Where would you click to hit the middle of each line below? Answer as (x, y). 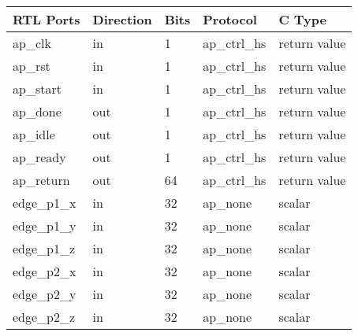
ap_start (37, 89)
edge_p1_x (45, 203)
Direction (122, 19)
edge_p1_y (45, 225)
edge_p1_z (44, 248)
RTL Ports (47, 19)
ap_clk (32, 43)
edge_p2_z (44, 317)
